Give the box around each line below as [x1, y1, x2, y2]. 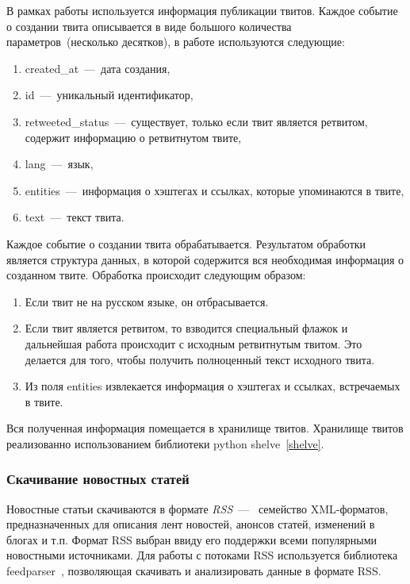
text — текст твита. [25, 209, 125, 225]
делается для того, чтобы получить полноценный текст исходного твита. [25, 351, 375, 367]
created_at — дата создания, [25, 60, 171, 76]
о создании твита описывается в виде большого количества [6, 17, 292, 34]
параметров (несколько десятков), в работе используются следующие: [6, 33, 345, 50]
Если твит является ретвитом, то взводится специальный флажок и [25, 320, 348, 336]
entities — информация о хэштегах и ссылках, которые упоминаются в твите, [25, 182, 404, 198]
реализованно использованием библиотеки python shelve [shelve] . [6, 435, 324, 451]
